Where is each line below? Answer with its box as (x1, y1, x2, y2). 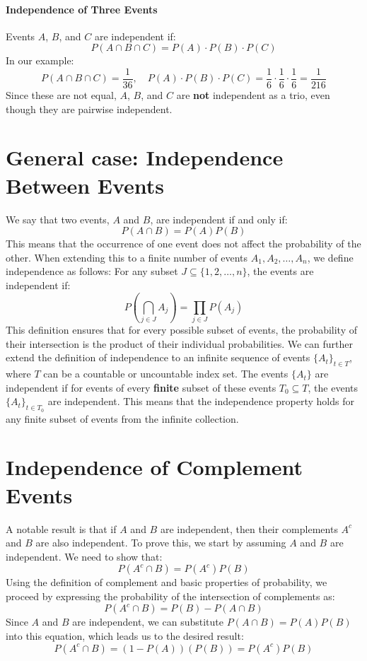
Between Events (6, 170, 165, 199)
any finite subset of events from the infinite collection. (6, 411, 239, 426)
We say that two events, (6, 211, 110, 226)
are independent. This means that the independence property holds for (47, 394, 354, 409)
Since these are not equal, (6, 88, 117, 103)
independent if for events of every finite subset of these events (6, 380, 276, 394)
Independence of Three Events (6, 1, 158, 16)
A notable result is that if (6, 521, 117, 536)
